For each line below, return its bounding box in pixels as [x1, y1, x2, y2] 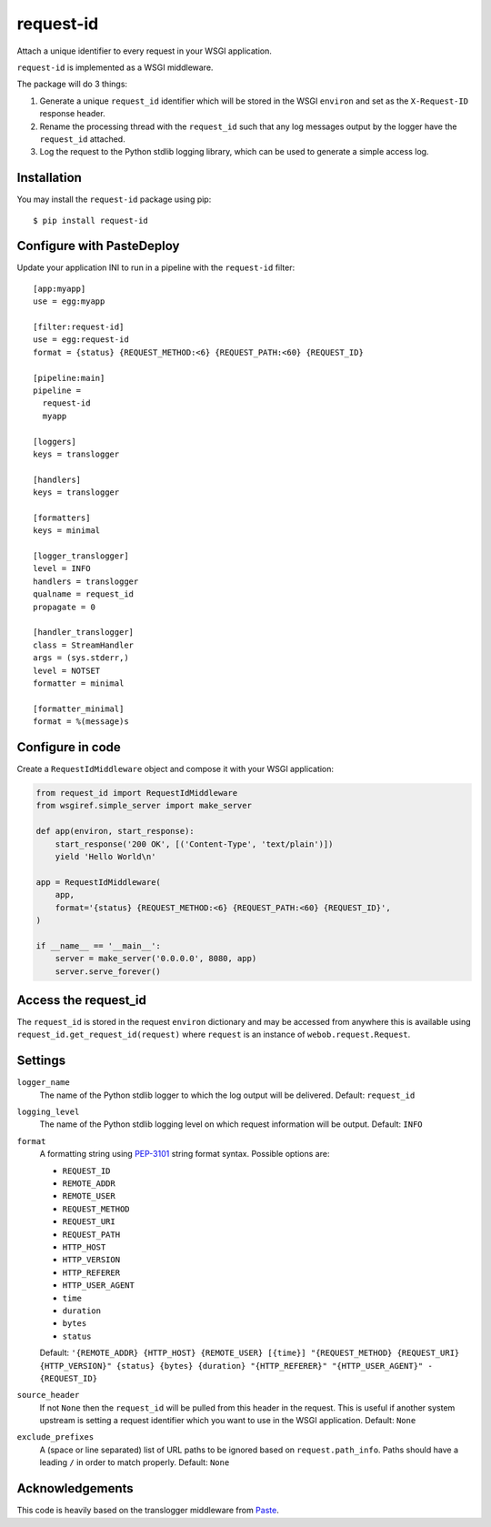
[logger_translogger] [33, 551, 129, 561]
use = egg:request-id [33, 335, 129, 345]
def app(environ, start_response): [35, 826, 195, 837]
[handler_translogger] [33, 628, 135, 638]
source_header [16, 1390, 80, 1401]
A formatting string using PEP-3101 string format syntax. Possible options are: [39, 1149, 330, 1160]
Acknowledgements [16, 1481, 134, 1496]
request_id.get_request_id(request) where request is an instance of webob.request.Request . [16, 1029, 411, 1040]
